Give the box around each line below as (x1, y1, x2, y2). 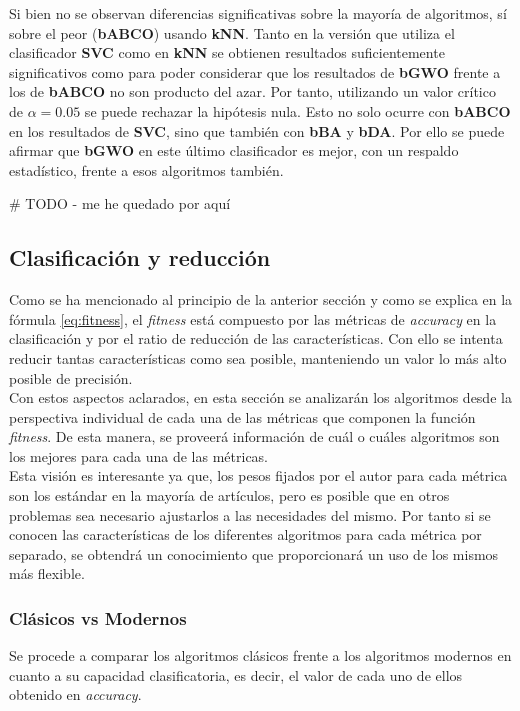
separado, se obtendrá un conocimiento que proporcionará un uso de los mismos (9, 543, 499, 564)
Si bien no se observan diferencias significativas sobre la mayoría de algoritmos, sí (9, 3, 507, 23)
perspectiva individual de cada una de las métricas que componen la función (9, 406, 476, 427)
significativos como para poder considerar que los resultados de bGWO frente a (9, 61, 501, 82)
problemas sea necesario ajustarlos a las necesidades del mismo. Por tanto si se (9, 504, 491, 525)
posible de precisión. (9, 367, 133, 388)
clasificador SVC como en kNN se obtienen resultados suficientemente (9, 42, 445, 63)
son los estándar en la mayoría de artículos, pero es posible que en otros (9, 485, 450, 506)
